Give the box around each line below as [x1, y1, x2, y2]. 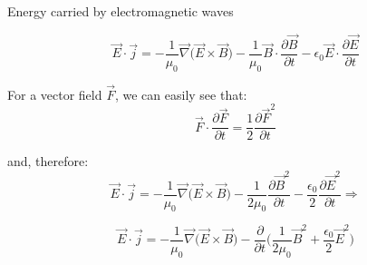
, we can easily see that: [114, 84, 247, 103]
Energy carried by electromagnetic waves [7, 2, 234, 20]
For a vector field [7, 84, 102, 103]
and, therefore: [7, 152, 89, 171]
